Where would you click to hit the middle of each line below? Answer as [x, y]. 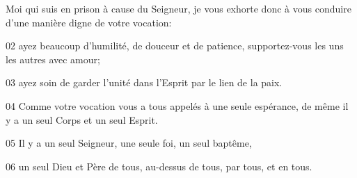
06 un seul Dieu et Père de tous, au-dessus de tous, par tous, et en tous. [159, 166]
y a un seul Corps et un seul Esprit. [82, 119]
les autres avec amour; [53, 59]
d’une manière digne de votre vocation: [89, 22]
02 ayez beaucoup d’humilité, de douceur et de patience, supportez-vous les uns [175, 46]
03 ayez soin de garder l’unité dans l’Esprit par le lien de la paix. [144, 82]
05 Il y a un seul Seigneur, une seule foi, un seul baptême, [129, 143]
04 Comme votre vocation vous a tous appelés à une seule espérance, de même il [177, 105]
